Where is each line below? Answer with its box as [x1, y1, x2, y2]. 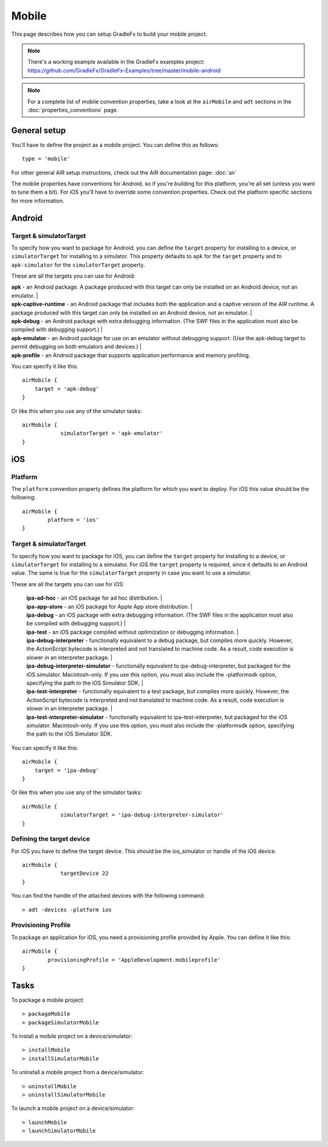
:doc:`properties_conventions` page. [27, 106, 118, 114]
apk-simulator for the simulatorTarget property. [11, 261, 145, 269]
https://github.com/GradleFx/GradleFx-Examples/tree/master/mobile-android [27, 67, 221, 74]
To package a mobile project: [11, 996, 84, 1004]
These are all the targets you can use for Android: [11, 272, 136, 279]
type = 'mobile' [22, 156, 70, 162]
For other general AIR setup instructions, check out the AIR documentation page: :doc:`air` [11, 169, 237, 176]
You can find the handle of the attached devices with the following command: [11, 892, 205, 899]
